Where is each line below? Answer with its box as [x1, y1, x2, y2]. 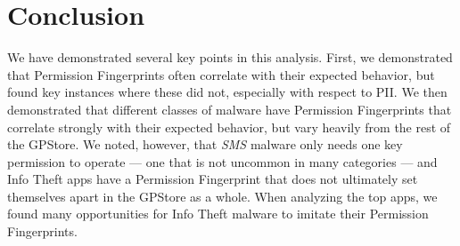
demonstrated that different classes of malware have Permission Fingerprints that [7, 99, 452, 118]
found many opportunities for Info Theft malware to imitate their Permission [7, 204, 429, 223]
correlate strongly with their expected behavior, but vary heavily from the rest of [7, 117, 451, 136]
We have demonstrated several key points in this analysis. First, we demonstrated [7, 48, 453, 67]
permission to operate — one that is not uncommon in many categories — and [7, 152, 438, 171]
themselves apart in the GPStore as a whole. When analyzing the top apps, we [7, 186, 438, 205]
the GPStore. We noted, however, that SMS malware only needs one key [7, 135, 403, 154]
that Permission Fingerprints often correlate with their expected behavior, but [7, 65, 435, 83]
